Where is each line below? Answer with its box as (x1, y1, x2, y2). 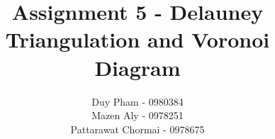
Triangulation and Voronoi (5, 25, 270, 54)
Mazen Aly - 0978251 (91, 108, 184, 123)
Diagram (94, 52, 181, 82)
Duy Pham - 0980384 (91, 94, 184, 109)
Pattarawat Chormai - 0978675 (70, 121, 205, 136)
